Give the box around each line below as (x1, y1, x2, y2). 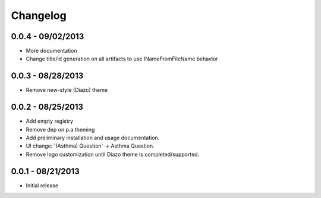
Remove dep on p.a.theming (26, 126, 95, 133)
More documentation (26, 47, 77, 55)
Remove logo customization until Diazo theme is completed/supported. (26, 151, 200, 158)
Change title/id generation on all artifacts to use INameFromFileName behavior (26, 55, 218, 62)
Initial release (26, 181, 59, 189)
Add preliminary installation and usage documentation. (26, 134, 160, 142)
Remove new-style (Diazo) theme (26, 87, 108, 94)
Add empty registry (26, 117, 74, 124)
